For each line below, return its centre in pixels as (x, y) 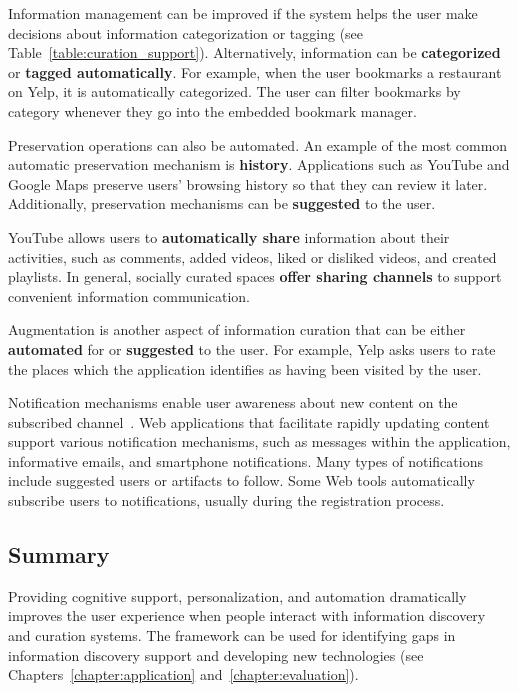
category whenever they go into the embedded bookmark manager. (212, 110)
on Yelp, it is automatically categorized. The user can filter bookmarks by (234, 91)
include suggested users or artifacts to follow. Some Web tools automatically (241, 480)
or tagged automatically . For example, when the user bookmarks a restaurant (255, 71)
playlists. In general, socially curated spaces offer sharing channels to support (255, 276)
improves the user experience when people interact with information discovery (247, 615)
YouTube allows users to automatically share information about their (229, 236)
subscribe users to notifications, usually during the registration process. (226, 500)
